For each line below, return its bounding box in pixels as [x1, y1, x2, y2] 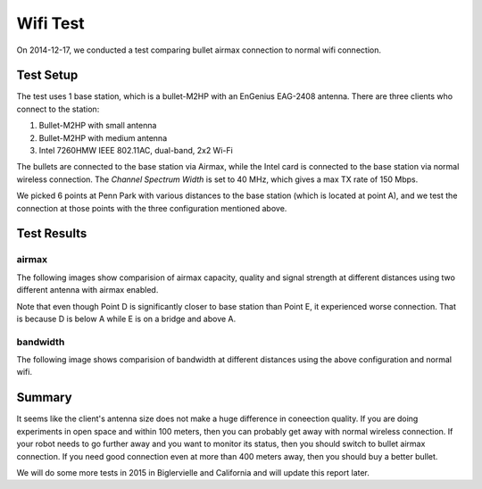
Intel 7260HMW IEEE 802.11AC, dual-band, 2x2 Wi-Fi [38, 145, 234, 156]
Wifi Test [16, 13, 85, 33]
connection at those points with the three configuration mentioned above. [16, 203, 287, 213]
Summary [16, 390, 72, 405]
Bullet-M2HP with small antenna [38, 120, 157, 131]
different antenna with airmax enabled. [16, 285, 159, 295]
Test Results [16, 226, 87, 241]
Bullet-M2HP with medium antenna [38, 132, 168, 143]
